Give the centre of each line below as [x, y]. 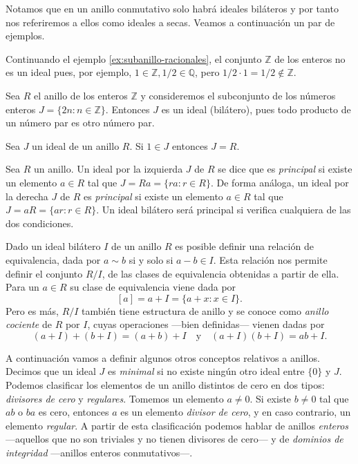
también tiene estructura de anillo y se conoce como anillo [205, 310]
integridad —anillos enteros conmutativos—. [99, 453]
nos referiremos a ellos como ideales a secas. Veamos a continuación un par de [170, 22]
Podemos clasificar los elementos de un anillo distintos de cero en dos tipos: [165, 385]
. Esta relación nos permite [270, 259]
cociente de [29, 324]
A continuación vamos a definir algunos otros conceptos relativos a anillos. [163, 357]
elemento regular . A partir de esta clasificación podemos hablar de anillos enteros [177, 425]
